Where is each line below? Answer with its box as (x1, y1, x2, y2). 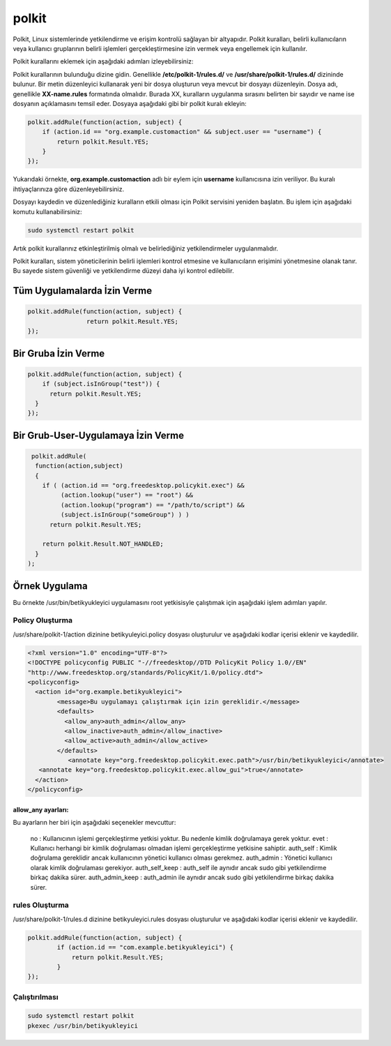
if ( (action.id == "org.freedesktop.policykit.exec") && (42, 481, 245, 490)
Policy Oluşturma (13, 615, 73, 625)
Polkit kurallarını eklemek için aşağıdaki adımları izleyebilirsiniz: (13, 57, 194, 66)
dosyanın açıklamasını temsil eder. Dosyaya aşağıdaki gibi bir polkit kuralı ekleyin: (13, 99, 247, 107)
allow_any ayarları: (13, 805, 69, 814)
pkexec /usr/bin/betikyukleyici (27, 1022, 139, 1029)
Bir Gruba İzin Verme (13, 348, 105, 359)
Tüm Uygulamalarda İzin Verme (13, 285, 153, 297)
